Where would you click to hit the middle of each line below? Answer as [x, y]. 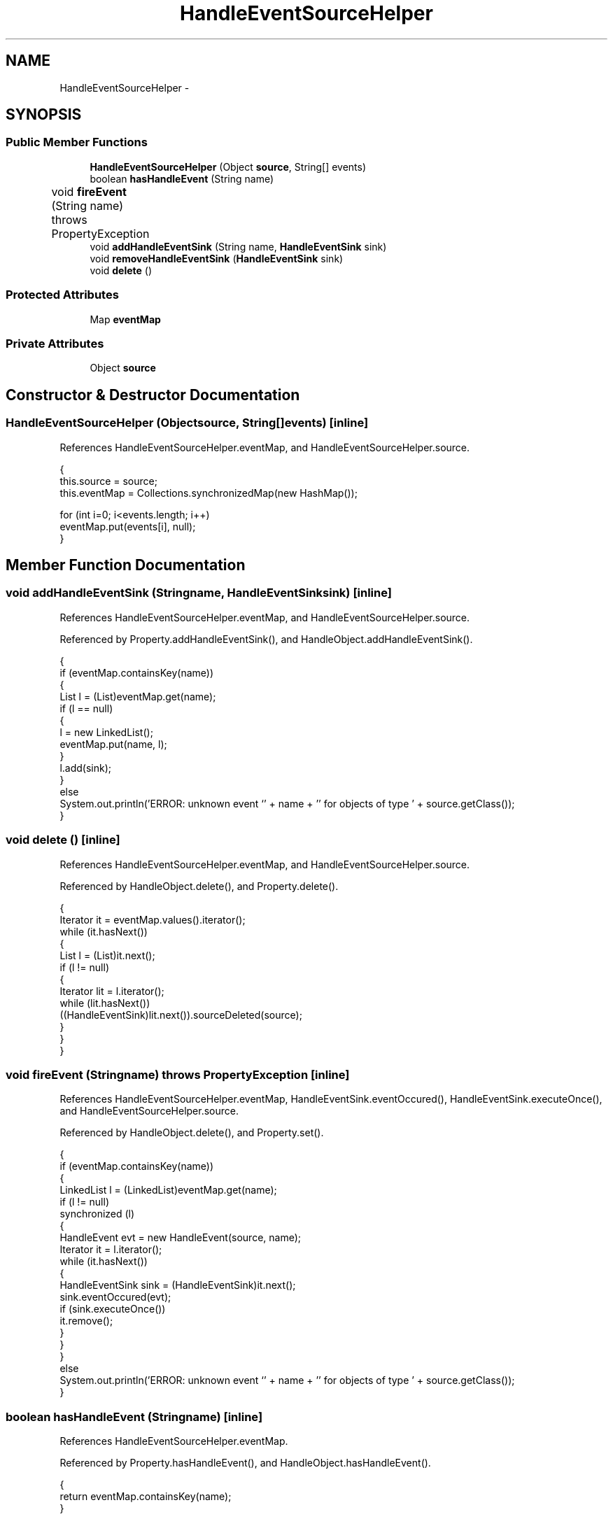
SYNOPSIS [44, 115]
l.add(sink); [85, 768]
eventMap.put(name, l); [113, 744]
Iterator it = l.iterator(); [111, 1250]
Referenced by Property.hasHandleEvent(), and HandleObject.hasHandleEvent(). [245, 1463]
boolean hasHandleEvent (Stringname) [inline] [134, 1416]
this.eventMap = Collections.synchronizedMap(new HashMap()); [209, 493]
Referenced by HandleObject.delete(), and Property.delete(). [199, 886]
